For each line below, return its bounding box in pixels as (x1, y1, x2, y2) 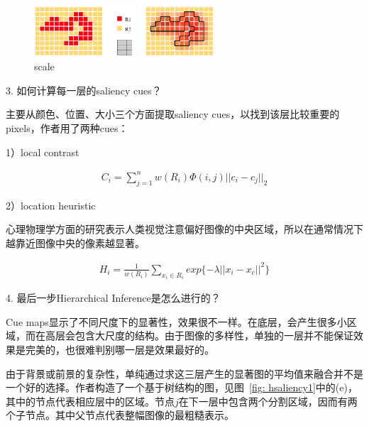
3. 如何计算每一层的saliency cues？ (6, 82, 162, 97)
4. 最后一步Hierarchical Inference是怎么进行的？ (6, 290, 221, 305)
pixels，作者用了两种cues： (6, 121, 128, 135)
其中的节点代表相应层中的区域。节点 (6, 393, 175, 408)
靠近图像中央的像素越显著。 (15, 235, 145, 250)
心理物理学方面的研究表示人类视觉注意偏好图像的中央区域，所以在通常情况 (6, 222, 353, 236)
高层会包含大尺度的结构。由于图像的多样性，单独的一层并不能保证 (45, 328, 353, 343)
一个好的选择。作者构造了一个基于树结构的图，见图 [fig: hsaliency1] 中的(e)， (6, 380, 358, 395)
